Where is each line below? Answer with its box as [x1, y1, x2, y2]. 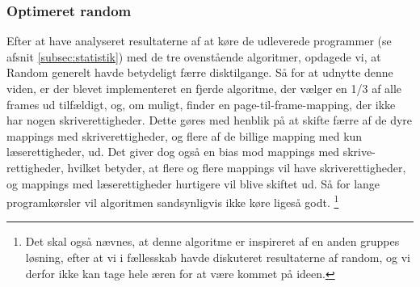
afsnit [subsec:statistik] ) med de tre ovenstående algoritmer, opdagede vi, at [6, 48, 381, 65]
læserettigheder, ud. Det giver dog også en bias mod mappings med [6, 143, 340, 160]
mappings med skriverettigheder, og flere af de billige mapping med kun [6, 127, 363, 144]
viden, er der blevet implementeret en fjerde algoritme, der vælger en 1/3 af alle [6, 80, 402, 96]
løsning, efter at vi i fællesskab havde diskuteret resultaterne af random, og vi [25, 249, 411, 265]
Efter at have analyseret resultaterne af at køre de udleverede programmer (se [6, 32, 392, 49]
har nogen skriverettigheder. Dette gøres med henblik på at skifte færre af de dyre [6, 112, 413, 129]
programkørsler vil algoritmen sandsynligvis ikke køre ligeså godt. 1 [6, 192, 339, 210]
